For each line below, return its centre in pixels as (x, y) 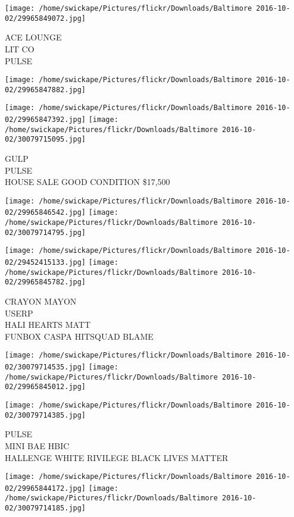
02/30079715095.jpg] (46, 140)
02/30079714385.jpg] (46, 415)
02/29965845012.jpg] (46, 387)
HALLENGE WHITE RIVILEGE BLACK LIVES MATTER (117, 457)
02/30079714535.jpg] (46, 367)
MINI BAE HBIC (37, 445)
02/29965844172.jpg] (46, 488)
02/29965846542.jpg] (46, 213)
